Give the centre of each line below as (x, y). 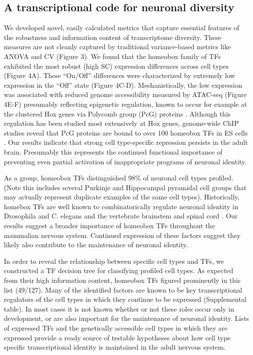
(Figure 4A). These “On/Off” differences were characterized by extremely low (119, 75)
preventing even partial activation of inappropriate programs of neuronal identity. (125, 161)
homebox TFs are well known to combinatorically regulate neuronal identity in (121, 206)
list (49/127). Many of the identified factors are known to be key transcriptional (123, 289)
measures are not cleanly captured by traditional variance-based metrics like (117, 47)
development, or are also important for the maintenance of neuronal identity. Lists (126, 318)
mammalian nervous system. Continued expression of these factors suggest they (122, 235)
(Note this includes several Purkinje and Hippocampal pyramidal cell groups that (125, 187)
